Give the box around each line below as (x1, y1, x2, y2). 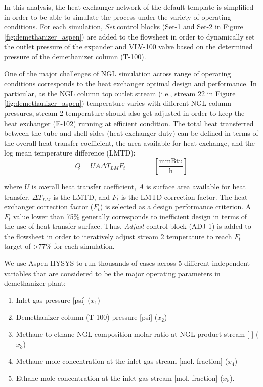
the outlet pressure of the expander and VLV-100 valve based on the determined (4, 41, 253, 52)
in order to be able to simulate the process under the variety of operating (4, 11, 231, 22)
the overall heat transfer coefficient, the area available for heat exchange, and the (4, 137, 255, 148)
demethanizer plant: (4, 278, 66, 288)
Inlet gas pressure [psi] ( (16, 294, 91, 305)
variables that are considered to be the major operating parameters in (4, 267, 221, 278)
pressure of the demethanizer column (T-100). (4, 51, 146, 61)
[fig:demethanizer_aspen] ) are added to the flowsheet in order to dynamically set (4, 31, 255, 42)
